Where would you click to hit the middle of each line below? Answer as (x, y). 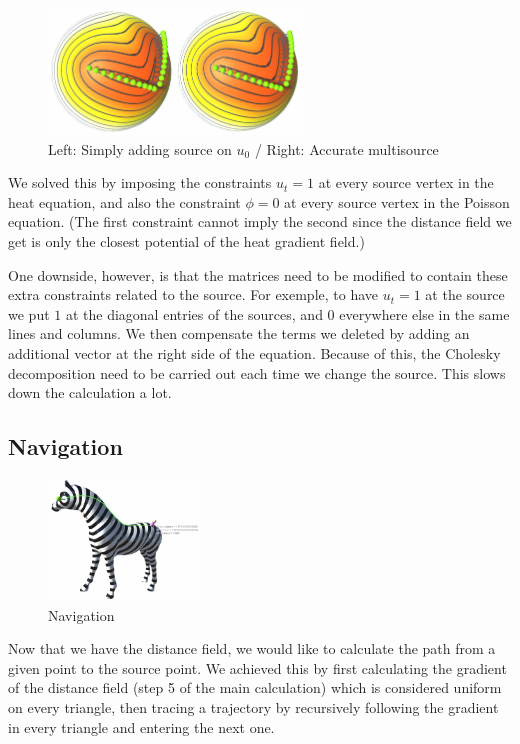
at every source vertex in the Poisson (397, 201)
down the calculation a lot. (90, 392)
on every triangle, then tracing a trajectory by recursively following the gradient (253, 706)
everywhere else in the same (424, 313)
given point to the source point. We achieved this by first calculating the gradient (257, 667)
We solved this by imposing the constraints (140, 182)
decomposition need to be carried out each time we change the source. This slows (257, 372)
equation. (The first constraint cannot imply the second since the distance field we (260, 221)
